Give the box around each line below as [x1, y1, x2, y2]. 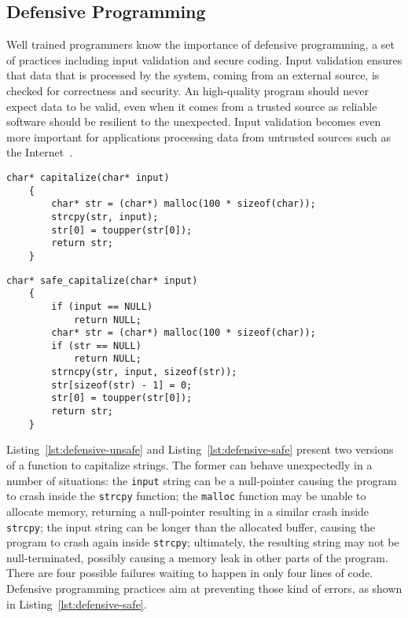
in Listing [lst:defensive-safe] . [6, 595, 147, 612]
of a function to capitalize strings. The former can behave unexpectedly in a [6, 457, 373, 473]
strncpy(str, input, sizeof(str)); [51, 366, 237, 378]
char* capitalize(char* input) [6, 171, 170, 183]
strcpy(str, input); [51, 211, 159, 223]
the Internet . [6, 144, 73, 160]
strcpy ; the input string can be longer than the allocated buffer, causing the [6, 518, 376, 535]
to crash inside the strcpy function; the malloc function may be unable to [6, 487, 366, 504]
